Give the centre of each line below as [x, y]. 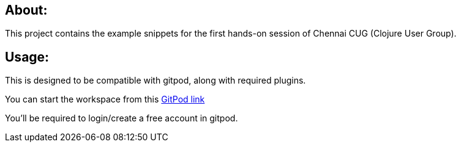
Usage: [27, 57]
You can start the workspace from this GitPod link [105, 99]
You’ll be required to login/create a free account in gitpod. [122, 118]
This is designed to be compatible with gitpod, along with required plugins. [156, 81]
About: [26, 10]
